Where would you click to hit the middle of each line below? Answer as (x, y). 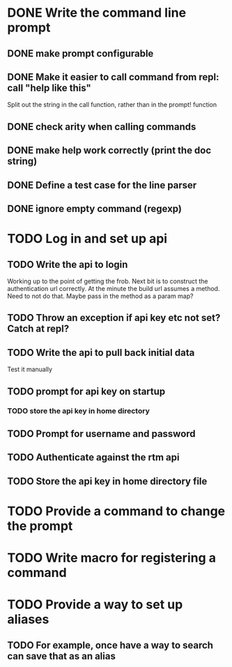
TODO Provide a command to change (116, 511)
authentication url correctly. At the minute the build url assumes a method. (114, 288)
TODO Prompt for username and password (102, 434)
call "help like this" (49, 88)
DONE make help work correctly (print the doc (109, 150)
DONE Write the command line (97, 13)
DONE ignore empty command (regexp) (95, 208)
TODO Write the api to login (68, 264)
